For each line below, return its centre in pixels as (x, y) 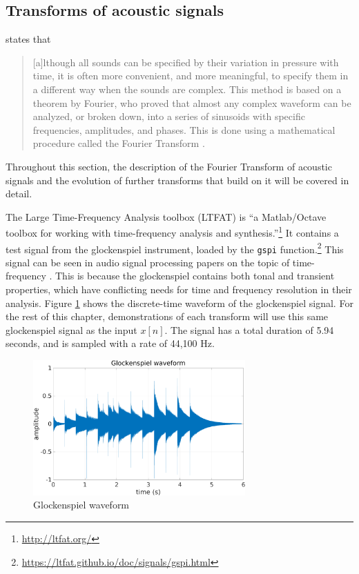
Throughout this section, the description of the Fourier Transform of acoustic (169, 166)
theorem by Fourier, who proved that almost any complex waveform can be (192, 102)
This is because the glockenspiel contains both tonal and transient (195, 276)
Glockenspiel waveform (81, 505)
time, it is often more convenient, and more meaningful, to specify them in (191, 76)
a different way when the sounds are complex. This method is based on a (187, 89)
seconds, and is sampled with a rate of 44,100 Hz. (110, 343)
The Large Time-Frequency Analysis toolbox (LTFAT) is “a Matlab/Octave (166, 216)
